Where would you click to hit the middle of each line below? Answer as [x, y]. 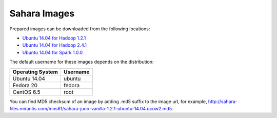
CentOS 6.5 [26, 92]
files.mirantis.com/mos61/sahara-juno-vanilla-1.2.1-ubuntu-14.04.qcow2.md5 [91, 108]
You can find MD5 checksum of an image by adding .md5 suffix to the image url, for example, [108, 101]
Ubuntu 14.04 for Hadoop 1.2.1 [54, 38]
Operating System [35, 72]
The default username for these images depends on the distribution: [82, 62]
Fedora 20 [25, 85]
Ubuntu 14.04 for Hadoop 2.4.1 [55, 45]
